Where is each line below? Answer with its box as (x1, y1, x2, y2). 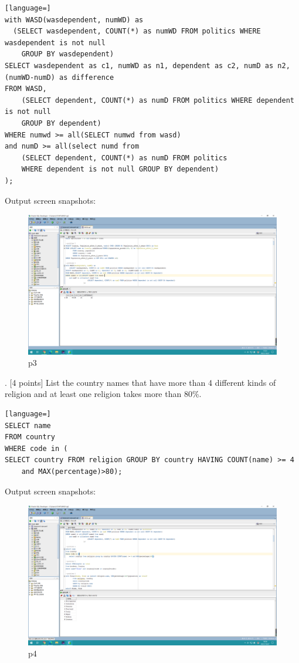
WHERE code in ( (5, 444, 68, 453)
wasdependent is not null (5, 38, 106, 47)
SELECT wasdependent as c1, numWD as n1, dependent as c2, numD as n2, (5, 61, 290, 70)
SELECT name (5, 421, 51, 430)
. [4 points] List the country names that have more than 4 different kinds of (5, 376, 276, 388)
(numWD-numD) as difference (5, 73, 114, 82)
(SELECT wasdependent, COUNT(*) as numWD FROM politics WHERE (13, 27, 261, 36)
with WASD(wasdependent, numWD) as (5, 15, 144, 24)
